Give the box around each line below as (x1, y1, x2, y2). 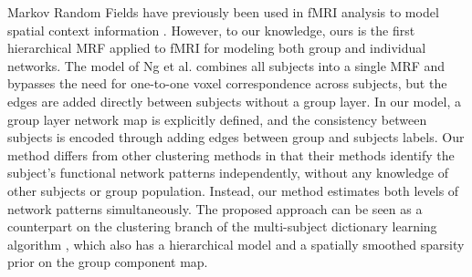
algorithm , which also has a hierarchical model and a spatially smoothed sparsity (7, 234, 465, 253)
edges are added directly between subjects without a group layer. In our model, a (7, 91, 462, 110)
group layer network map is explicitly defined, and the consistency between (7, 109, 427, 128)
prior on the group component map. (7, 252, 208, 272)
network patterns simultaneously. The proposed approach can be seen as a (7, 199, 423, 218)
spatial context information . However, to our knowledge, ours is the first (7, 20, 415, 39)
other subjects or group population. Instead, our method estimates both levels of (7, 180, 459, 200)
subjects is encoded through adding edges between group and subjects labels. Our (7, 128, 465, 147)
